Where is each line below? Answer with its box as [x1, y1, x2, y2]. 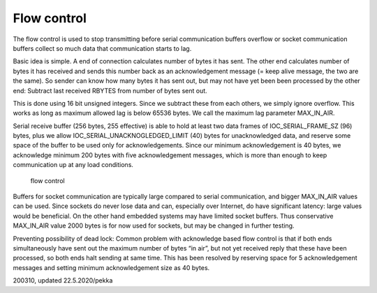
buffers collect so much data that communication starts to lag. [13, 44, 192, 52]
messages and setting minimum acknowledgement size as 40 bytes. [13, 263, 210, 271]
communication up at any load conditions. [13, 161, 134, 169]
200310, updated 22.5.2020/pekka [13, 276, 113, 285]
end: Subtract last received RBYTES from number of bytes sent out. [13, 86, 207, 95]
